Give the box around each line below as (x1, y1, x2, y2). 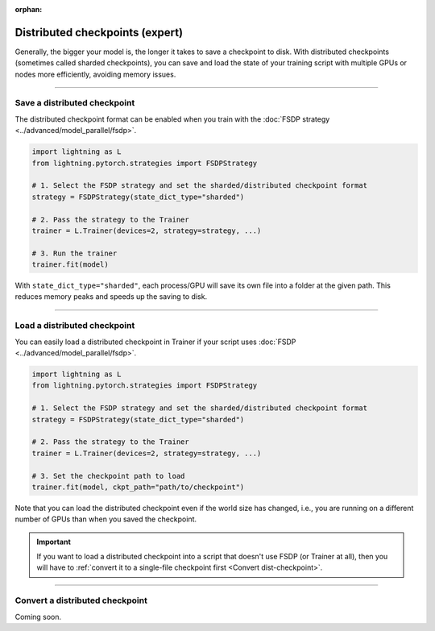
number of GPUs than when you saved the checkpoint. (14, 514, 197, 524)
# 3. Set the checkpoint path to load (31, 471, 185, 480)
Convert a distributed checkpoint (14, 595, 148, 606)
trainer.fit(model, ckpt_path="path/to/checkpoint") (31, 482, 245, 492)
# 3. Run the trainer (31, 248, 118, 258)
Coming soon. (14, 612, 62, 621)
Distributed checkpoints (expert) (14, 25, 184, 39)
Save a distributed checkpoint (14, 98, 135, 109)
